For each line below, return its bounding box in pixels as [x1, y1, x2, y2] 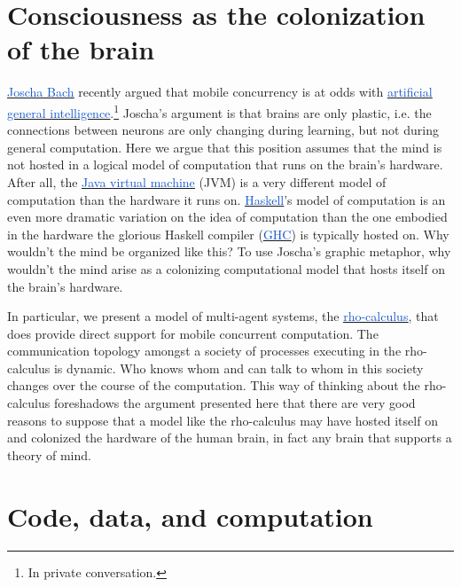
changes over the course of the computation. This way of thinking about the [7, 376, 420, 395]
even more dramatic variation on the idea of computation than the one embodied [7, 207, 448, 226]
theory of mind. [7, 445, 91, 464]
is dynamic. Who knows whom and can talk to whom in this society [53, 358, 424, 377]
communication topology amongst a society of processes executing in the [7, 341, 402, 360]
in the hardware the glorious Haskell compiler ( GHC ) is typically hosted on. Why [7, 224, 449, 243]
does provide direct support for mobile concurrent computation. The [7, 324, 379, 342]
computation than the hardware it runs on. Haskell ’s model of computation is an [7, 190, 446, 208]
